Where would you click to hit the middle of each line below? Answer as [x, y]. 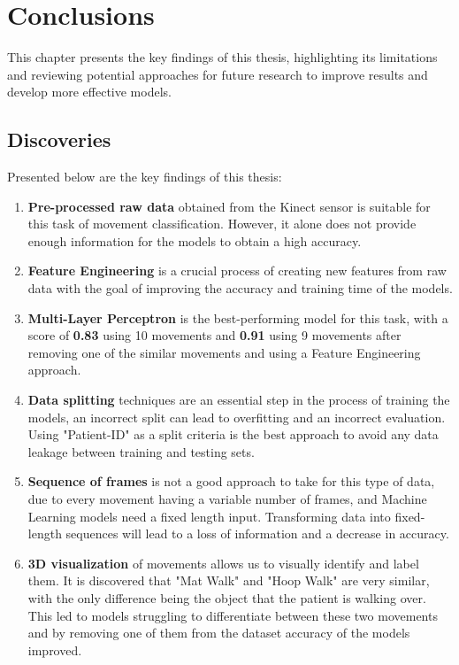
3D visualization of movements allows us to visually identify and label [223, 563]
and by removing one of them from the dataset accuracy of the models [219, 633]
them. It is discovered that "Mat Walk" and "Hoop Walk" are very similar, [229, 580]
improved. [55, 650]
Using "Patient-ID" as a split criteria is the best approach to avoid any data [233, 434]
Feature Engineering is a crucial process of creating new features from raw [237, 271]
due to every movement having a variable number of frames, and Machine [227, 499]
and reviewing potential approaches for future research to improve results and [218, 74]
